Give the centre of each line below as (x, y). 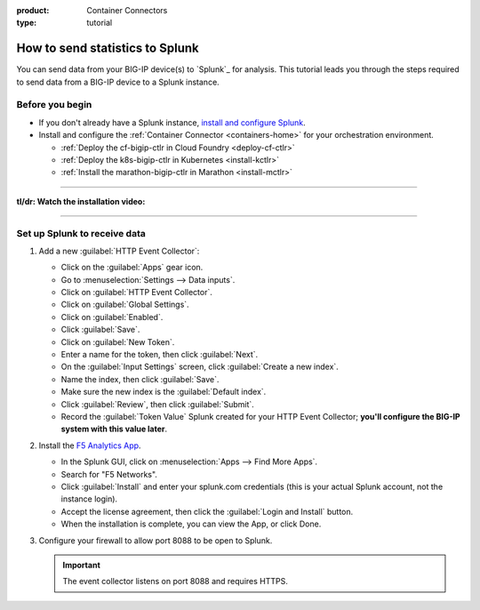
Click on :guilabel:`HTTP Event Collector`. (136, 293)
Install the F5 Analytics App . (90, 445)
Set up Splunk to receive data (81, 233)
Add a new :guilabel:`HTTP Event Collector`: (119, 251)
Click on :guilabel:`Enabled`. (112, 317)
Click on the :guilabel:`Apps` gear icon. (132, 268)
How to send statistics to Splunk (108, 48)
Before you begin (54, 105)
